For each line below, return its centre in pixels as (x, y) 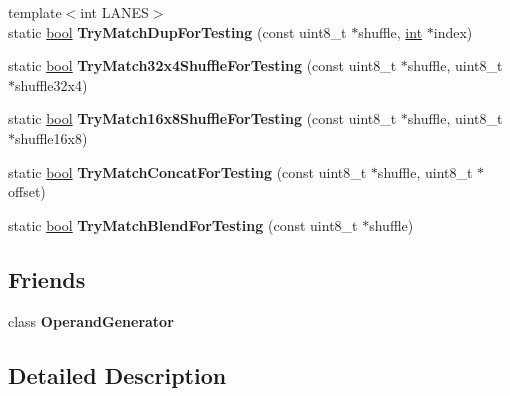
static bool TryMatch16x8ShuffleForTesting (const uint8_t (202, 118)
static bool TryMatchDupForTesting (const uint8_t (177, 31)
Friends (47, 278)
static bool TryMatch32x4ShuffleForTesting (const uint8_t (202, 65)
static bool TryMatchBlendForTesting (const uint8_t (183, 224)
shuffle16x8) (51, 137)
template (35, 12)
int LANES (114, 12)
